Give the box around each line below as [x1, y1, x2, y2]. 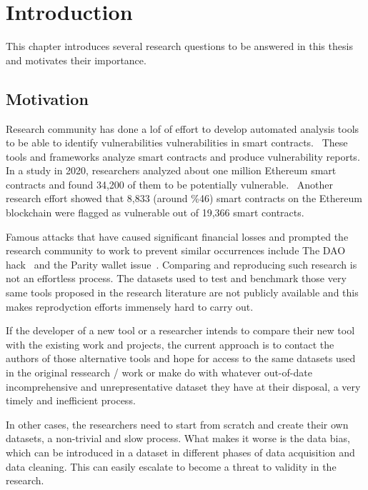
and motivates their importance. [6, 52, 146, 67]
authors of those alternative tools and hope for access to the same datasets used [6, 351, 356, 366]
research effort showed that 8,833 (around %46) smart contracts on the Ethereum [6, 191, 362, 206]
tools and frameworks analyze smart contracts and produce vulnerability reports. [6, 149, 360, 164]
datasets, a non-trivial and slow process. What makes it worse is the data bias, [6, 431, 350, 446]
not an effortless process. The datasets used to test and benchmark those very [6, 271, 347, 286]
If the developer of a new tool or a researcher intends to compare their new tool [6, 323, 355, 338]
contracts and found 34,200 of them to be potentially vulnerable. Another [6, 176, 333, 191]
